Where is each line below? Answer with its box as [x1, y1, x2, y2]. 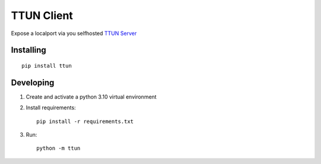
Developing [11, 77, 55, 87]
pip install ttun [21, 62, 72, 69]
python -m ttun [36, 145, 81, 152]
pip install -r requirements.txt [36, 118, 134, 125]
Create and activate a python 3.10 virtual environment [26, 93, 157, 100]
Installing [11, 45, 47, 55]
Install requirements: [26, 104, 76, 111]
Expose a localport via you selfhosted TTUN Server [11, 30, 137, 37]
